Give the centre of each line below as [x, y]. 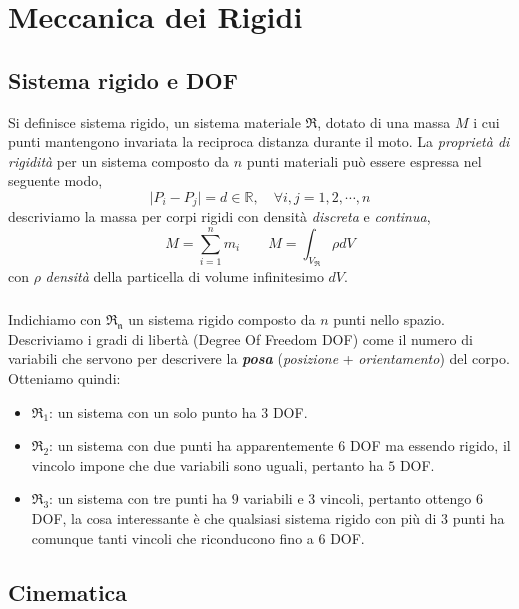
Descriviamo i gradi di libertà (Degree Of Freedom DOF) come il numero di [240, 338]
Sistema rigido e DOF [123, 79]
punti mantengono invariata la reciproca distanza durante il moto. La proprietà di [259, 141]
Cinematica [68, 591]
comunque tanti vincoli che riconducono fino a [172, 537]
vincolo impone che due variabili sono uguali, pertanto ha [207, 464]
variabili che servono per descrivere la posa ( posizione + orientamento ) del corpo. [259, 358]
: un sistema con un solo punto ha [153, 411]
